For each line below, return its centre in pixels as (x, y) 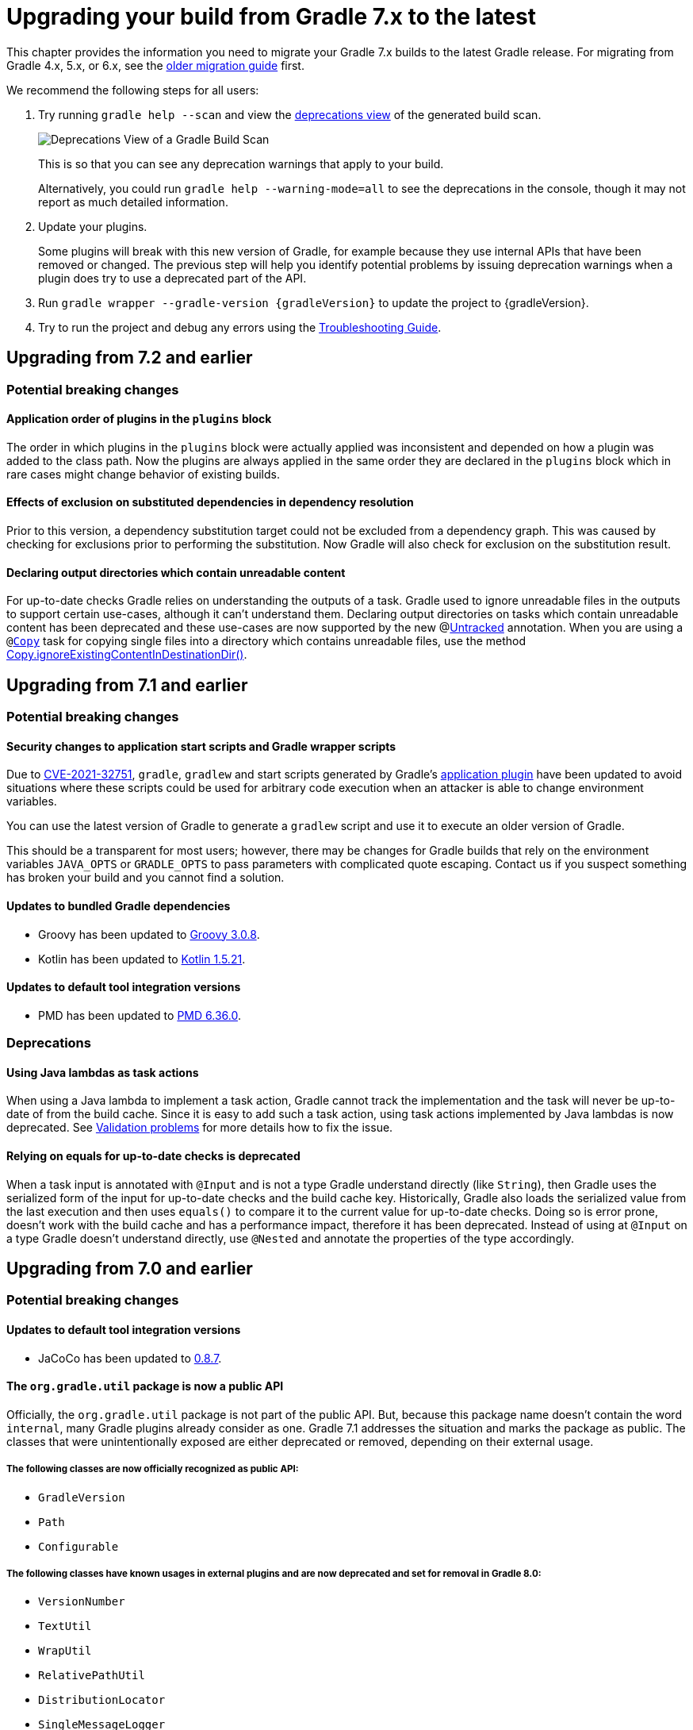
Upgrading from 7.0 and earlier (130, 1268)
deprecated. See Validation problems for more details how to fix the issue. (200, 1128)
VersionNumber (82, 1602)
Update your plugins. (93, 226)
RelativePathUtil (92, 1676)
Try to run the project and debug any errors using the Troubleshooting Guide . (240, 327)
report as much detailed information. (133, 202)
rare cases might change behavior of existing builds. (143, 474)
